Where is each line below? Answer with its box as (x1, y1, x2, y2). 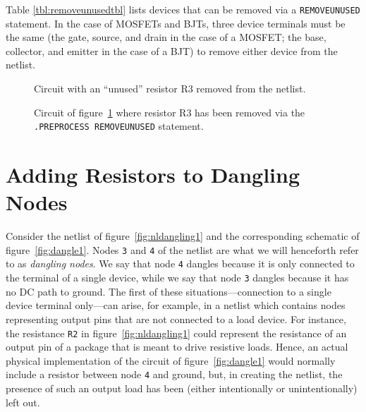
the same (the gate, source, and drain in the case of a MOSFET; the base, (6, 30, 327, 44)
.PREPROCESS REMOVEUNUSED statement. (34, 119, 204, 133)
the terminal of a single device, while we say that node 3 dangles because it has (6, 270, 349, 285)
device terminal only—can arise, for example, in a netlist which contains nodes (6, 298, 346, 313)
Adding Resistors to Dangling (6, 160, 300, 189)
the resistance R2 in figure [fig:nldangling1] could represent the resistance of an (6, 325, 347, 340)
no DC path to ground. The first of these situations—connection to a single (6, 284, 331, 298)
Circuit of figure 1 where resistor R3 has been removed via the (34, 104, 305, 119)
